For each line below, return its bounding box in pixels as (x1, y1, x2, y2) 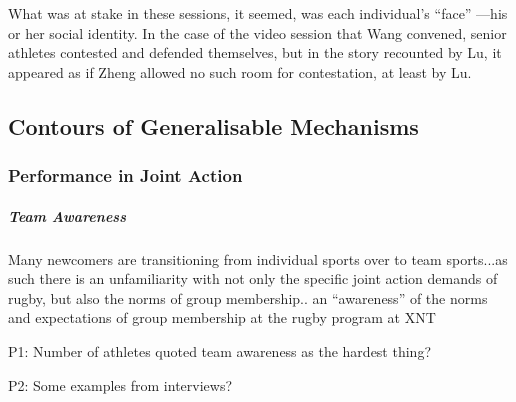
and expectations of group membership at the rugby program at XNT (8, 307, 436, 328)
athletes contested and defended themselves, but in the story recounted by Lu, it (8, 42, 502, 63)
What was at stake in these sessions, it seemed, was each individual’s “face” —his (8, 3, 508, 23)
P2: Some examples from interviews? (8, 374, 233, 395)
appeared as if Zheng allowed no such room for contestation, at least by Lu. (8, 61, 472, 82)
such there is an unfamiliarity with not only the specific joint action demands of (8, 268, 498, 289)
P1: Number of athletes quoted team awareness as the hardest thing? (8, 340, 431, 361)
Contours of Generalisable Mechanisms (8, 110, 419, 141)
